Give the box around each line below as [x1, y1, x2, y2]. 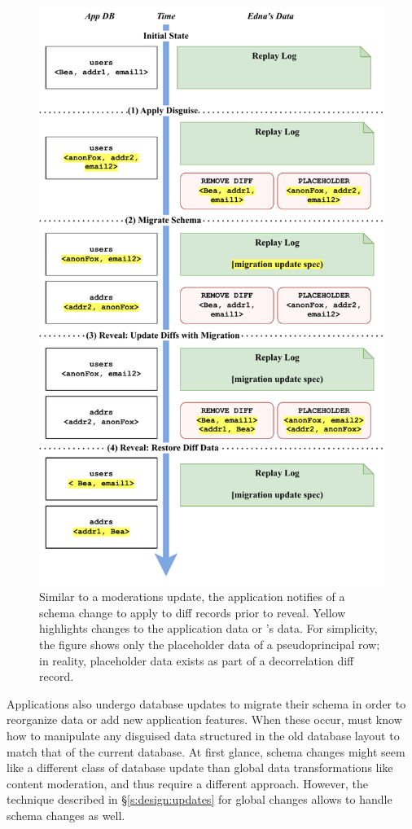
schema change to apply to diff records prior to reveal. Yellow [39, 603, 346, 621]
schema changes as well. [7, 806, 125, 823]
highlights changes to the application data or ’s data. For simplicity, [39, 620, 378, 637]
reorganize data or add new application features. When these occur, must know [7, 711, 402, 728]
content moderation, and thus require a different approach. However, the [7, 774, 369, 792]
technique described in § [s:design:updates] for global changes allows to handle [7, 791, 392, 808]
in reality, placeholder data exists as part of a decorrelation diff [39, 651, 354, 669]
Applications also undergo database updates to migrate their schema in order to [7, 695, 406, 712]
